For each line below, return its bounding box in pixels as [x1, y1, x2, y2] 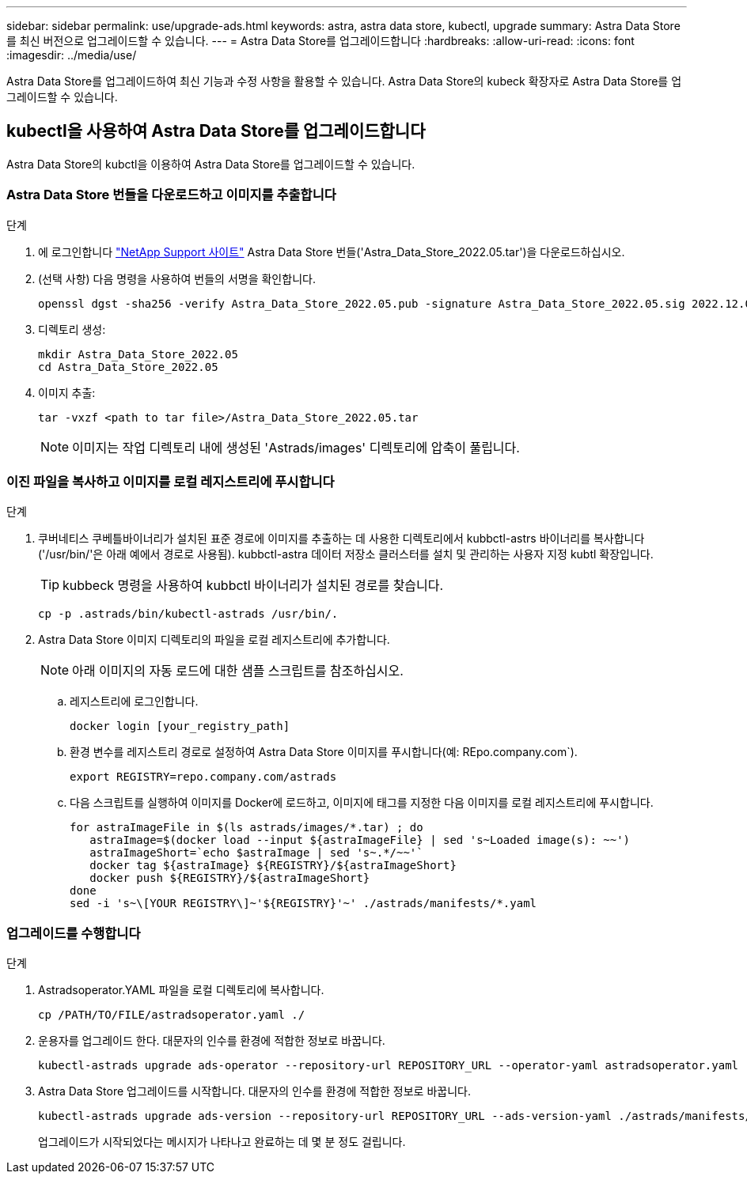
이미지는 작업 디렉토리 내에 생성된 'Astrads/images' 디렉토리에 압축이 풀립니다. [72, 439, 520, 456]
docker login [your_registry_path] [70, 720, 290, 733]
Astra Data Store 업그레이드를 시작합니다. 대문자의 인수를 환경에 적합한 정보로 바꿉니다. [38, 1084, 471, 1099]
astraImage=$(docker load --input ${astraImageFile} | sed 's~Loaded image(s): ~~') [89, 834, 631, 847]
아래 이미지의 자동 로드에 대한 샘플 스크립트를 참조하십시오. [72, 663, 404, 679]
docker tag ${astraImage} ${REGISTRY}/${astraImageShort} [89, 859, 457, 872]
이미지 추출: [38, 385, 96, 399]
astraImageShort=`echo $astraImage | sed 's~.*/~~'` [89, 846, 423, 860]
